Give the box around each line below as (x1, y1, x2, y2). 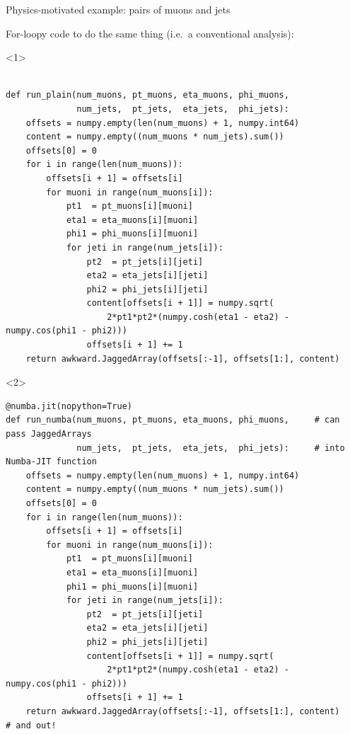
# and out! (6, 720, 57, 730)
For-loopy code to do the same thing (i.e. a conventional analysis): (6, 25, 294, 40)
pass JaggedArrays (6, 429, 92, 440)
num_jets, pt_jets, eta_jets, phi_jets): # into (76, 442, 345, 453)
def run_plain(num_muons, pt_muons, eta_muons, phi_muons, (6, 90, 289, 101)
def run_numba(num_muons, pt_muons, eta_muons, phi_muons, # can (6, 415, 340, 425)
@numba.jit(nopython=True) (6, 401, 132, 411)
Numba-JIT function (6, 457, 97, 467)
